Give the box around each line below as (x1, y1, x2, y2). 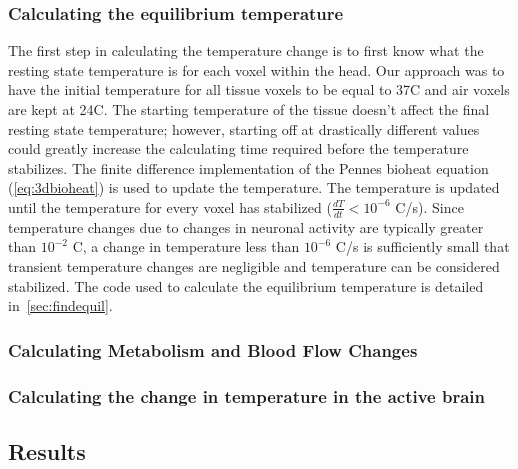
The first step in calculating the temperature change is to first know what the (8, 40, 484, 61)
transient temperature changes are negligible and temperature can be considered (8, 255, 500, 276)
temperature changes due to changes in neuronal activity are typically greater (8, 216, 484, 237)
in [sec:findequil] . (8, 295, 113, 316)
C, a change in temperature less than (72, 236, 300, 257)
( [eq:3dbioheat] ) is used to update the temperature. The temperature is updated (8, 177, 500, 198)
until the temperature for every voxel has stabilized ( (8, 196, 332, 217)
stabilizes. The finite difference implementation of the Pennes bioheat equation (8, 157, 489, 178)
